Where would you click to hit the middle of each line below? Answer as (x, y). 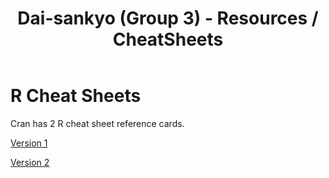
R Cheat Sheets (76, 96)
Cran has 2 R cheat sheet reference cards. (97, 123)
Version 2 (30, 162)
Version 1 (29, 143)
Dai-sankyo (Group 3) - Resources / (168, 18)
